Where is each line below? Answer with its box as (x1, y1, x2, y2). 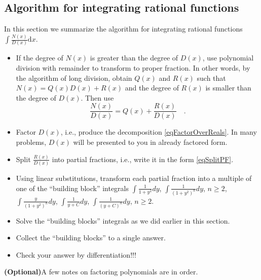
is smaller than (205, 82, 251, 93)
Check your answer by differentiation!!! (16, 249, 136, 260)
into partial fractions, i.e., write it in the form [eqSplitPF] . (52, 153, 234, 164)
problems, (16, 137, 47, 147)
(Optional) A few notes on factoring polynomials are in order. (4, 266, 198, 277)
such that (197, 72, 226, 83)
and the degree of (125, 82, 179, 93)
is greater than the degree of (90, 52, 178, 63)
